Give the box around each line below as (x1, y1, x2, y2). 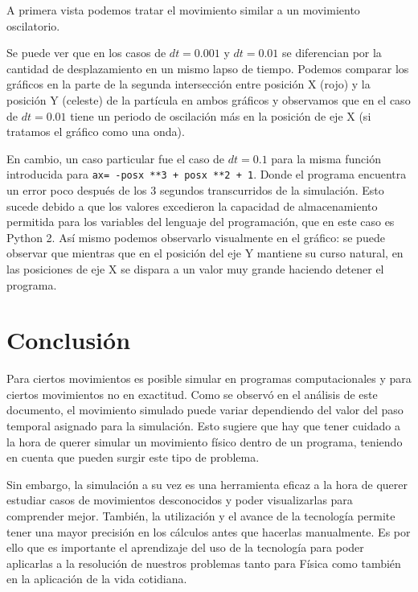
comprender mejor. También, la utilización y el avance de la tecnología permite (6, 508, 395, 524)
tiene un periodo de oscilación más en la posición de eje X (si (70, 107, 371, 124)
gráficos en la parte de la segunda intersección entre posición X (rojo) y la (6, 76, 371, 92)
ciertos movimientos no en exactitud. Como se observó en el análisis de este (6, 385, 378, 402)
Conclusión (6, 323, 131, 356)
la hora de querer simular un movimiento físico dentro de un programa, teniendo (6, 433, 403, 450)
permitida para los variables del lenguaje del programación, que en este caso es (6, 213, 395, 230)
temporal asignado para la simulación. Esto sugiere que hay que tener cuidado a (6, 417, 400, 434)
